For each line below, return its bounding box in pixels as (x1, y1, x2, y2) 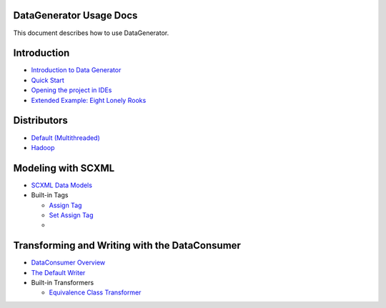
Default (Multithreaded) (31, 133, 100, 142)
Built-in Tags (31, 191, 69, 199)
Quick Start (31, 76, 64, 84)
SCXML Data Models (31, 181, 93, 189)
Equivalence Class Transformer (49, 288, 142, 297)
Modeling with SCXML (13, 162, 115, 174)
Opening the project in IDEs (31, 86, 112, 94)
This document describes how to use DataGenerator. (13, 29, 169, 37)
